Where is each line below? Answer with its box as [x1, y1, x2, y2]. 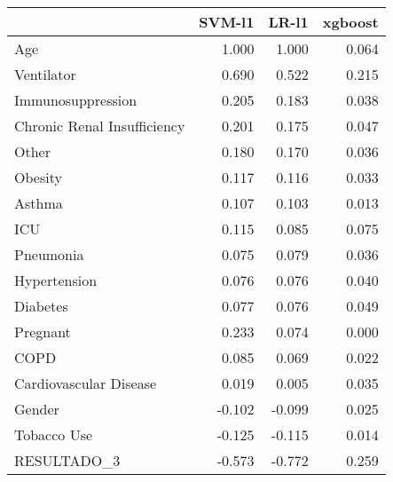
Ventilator [14, 64, 76, 84]
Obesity [14, 167, 62, 187]
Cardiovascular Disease [14, 373, 157, 393]
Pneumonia [14, 244, 84, 265]
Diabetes [14, 296, 68, 316]
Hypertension [14, 270, 98, 290]
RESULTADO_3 [14, 450, 121, 470]
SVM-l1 [199, 12, 255, 32]
